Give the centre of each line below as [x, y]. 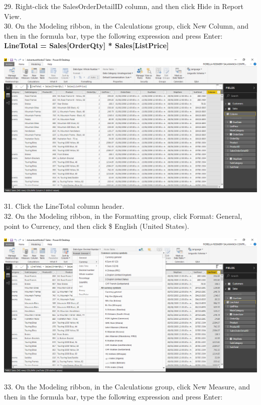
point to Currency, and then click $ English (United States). [97, 226]
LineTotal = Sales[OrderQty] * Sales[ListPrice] [87, 45]
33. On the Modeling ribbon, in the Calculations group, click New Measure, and [127, 386]
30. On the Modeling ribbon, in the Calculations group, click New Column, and [126, 26]
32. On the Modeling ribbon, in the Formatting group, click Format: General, [123, 216]
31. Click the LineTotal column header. [64, 206]
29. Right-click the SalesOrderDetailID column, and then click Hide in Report [124, 6]
